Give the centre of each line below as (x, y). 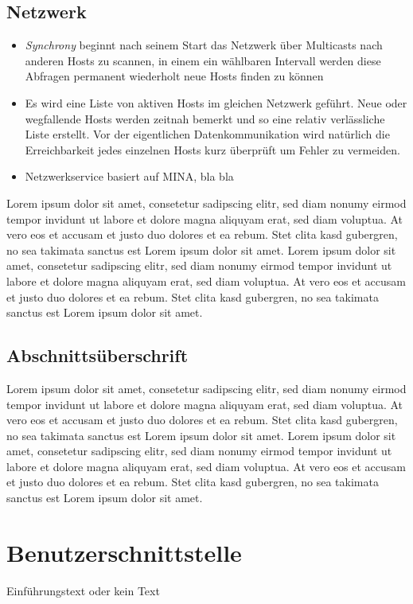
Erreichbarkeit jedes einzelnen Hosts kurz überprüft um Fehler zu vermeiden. (212, 149)
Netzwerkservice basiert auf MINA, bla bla (129, 176)
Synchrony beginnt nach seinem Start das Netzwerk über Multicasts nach (204, 45)
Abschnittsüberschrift (97, 355)
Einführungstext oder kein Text (83, 590)
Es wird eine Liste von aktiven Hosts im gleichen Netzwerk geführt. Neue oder (216, 102)
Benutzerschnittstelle (124, 552)
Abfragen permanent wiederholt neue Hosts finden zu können (174, 76)
